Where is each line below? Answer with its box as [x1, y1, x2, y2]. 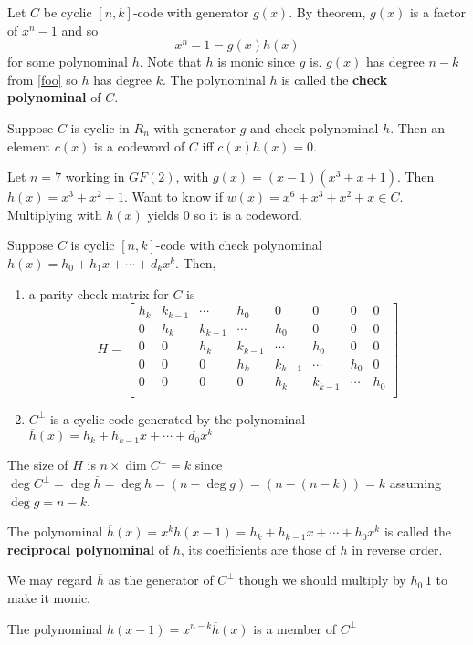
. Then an [390, 118, 446, 137]
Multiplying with [7, 204, 102, 224]
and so [61, 20, 99, 39]
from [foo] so [7, 69, 78, 88]
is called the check [281, 69, 388, 88]
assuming [389, 473, 441, 492]
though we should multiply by [238, 570, 406, 589]
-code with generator [132, 3, 249, 21]
